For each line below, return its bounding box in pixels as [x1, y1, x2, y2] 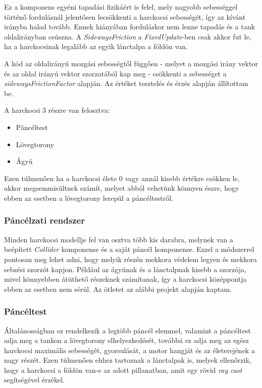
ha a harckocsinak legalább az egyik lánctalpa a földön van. [4, 41, 188, 52]
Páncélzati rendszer [4, 214, 85, 227]
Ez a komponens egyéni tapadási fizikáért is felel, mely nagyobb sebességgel [4, 2, 238, 12]
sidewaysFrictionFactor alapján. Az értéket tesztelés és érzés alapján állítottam [4, 78, 248, 89]
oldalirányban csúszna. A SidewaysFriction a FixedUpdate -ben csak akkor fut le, [4, 31, 251, 41]
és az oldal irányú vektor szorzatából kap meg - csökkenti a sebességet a [4, 68, 227, 78]
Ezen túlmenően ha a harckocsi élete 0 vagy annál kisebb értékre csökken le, [4, 173, 240, 183]
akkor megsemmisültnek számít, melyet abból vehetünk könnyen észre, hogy [4, 183, 239, 193]
